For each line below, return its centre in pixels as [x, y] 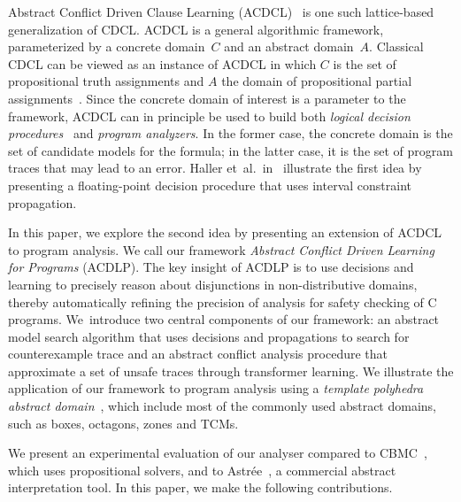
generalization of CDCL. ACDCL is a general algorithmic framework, [196, 29]
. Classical [396, 46]
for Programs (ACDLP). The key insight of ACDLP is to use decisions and [211, 267]
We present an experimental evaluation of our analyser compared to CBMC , [218, 453]
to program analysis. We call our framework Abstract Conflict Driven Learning [221, 249]
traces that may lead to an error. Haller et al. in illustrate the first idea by [215, 168]
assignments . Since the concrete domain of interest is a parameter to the [207, 98]
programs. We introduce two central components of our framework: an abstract [224, 319]
